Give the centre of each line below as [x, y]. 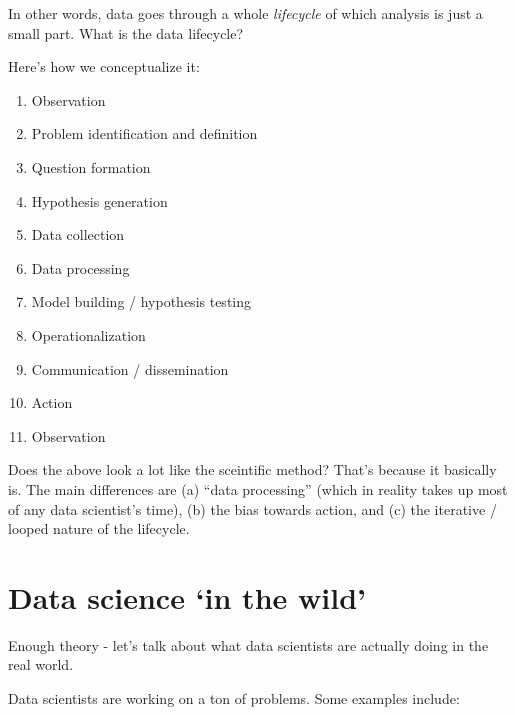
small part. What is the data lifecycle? [126, 32]
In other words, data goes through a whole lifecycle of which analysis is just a [245, 13]
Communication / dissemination [130, 368]
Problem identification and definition [144, 133]
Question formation [91, 166]
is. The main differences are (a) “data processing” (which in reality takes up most [258, 488]
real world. [41, 664]
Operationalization [88, 334]
